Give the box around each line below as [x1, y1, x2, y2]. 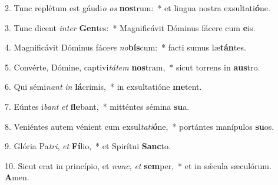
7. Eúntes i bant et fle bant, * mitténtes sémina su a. [5, 100, 190, 112]
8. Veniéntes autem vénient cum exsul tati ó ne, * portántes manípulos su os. [5, 120, 274, 132]
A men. [5, 171, 29, 183]
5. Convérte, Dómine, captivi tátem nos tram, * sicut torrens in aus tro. [5, 60, 260, 73]
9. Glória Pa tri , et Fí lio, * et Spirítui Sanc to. [5, 140, 171, 152]
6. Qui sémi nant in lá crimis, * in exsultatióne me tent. [5, 80, 202, 93]
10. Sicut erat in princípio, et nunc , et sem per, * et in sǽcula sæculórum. [5, 159, 272, 171]
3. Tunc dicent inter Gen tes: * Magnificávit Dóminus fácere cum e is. [5, 21, 256, 33]
